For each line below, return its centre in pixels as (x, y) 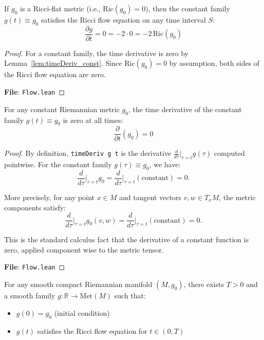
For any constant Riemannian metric (62, 109)
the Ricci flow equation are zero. (55, 74)
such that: (130, 296)
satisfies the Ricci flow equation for (92, 330)
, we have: (165, 164)
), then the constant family (188, 8)
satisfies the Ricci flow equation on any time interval (123, 20)
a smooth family (30, 296)
